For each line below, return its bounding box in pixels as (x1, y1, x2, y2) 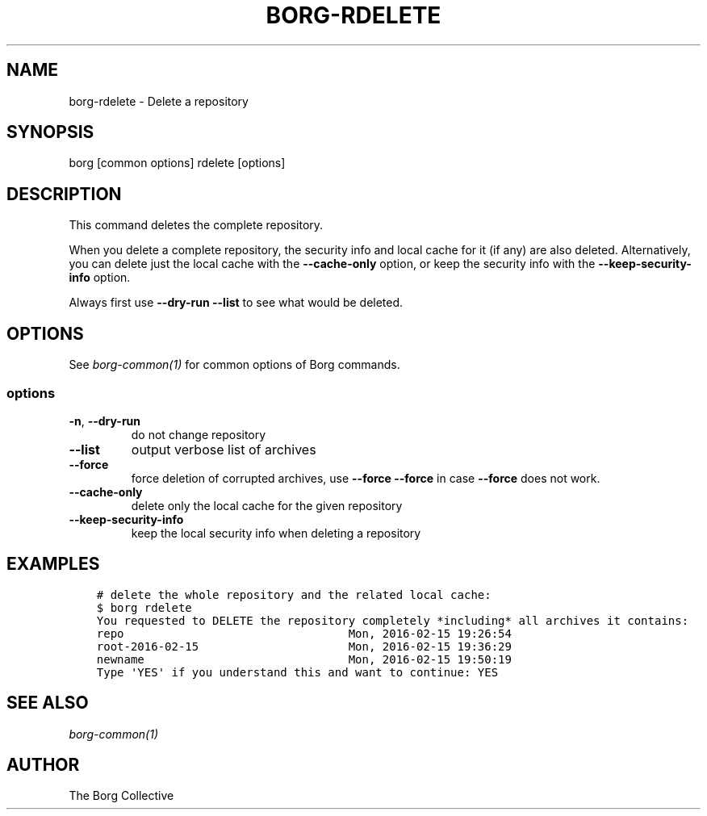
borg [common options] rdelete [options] (69, 156, 286, 170)
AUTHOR (6, 754, 80, 775)
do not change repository (131, 427, 266, 441)
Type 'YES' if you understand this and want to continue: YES (96, 665, 499, 679)
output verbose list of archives (131, 441, 316, 458)
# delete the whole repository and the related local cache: (96, 588, 492, 601)
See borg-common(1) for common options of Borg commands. (69, 358, 400, 372)
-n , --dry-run (69, 413, 141, 428)
